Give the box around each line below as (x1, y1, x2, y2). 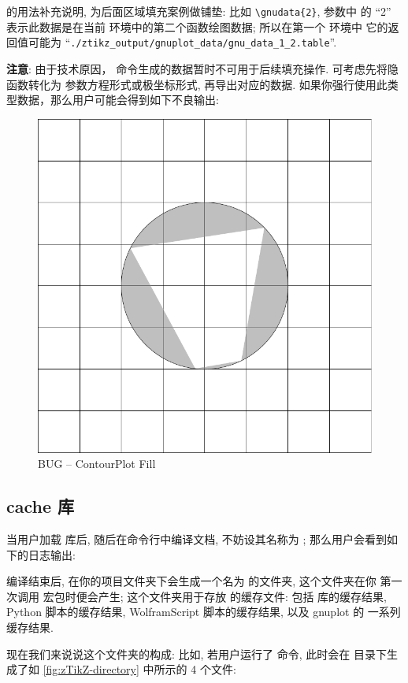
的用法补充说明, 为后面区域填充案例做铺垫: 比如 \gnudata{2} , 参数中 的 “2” (6, 3, 391, 19)
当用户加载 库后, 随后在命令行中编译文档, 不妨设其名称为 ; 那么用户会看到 (6, 531, 387, 548)
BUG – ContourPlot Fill (38, 455, 156, 472)
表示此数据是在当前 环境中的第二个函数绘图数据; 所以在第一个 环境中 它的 (6, 18, 388, 35)
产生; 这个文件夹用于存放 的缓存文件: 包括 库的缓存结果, (98, 588, 387, 604)
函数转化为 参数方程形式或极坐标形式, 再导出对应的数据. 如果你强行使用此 (6, 76, 388, 92)
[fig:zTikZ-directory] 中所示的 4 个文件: (43, 661, 236, 677)
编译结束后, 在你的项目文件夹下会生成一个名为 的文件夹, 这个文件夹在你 (6, 573, 376, 589)
